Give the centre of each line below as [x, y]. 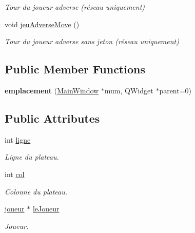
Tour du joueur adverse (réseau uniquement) [75, 7]
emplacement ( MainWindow [52, 90]
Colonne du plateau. [36, 191]
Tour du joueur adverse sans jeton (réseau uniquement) [92, 41]
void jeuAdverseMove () [42, 24]
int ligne [18, 139]
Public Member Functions [75, 69]
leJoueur [46, 209]
